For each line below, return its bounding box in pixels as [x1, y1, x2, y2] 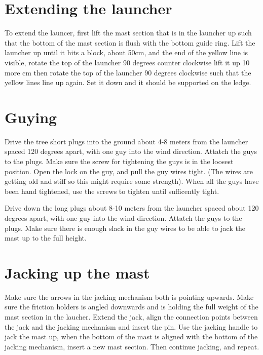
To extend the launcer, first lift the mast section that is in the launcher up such [5, 27, 252, 38]
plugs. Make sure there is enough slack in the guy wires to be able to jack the [5, 222, 245, 233]
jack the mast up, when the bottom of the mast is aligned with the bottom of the [5, 331, 258, 342]
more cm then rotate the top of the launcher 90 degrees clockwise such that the [5, 67, 251, 77]
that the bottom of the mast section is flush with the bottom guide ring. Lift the [5, 37, 255, 48]
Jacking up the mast [5, 262, 150, 283]
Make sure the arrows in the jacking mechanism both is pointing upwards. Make [5, 291, 254, 302]
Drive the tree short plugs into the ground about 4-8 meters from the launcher [5, 136, 248, 146]
